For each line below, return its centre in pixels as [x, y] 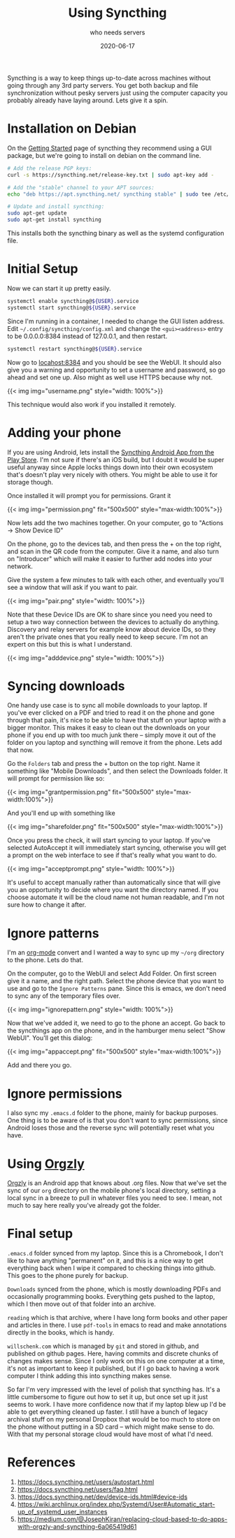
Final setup [40, 1234]
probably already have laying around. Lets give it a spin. [88, 100]
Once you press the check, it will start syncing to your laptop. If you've [109, 840]
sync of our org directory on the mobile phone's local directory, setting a [112, 1191]
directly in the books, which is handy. [61, 1333]
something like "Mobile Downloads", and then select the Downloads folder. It [117, 771]
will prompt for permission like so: [56, 778]
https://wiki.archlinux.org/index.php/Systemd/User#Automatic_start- [116, 1504]
